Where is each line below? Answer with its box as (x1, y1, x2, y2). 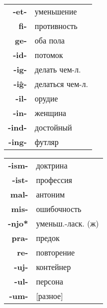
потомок (34, 49, 63, 60)
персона (36, 275, 63, 287)
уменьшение (34, 5, 77, 17)
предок (36, 232, 60, 243)
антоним (36, 188, 65, 200)
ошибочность (36, 203, 82, 214)
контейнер (36, 261, 71, 272)
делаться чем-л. (34, 78, 88, 89)
